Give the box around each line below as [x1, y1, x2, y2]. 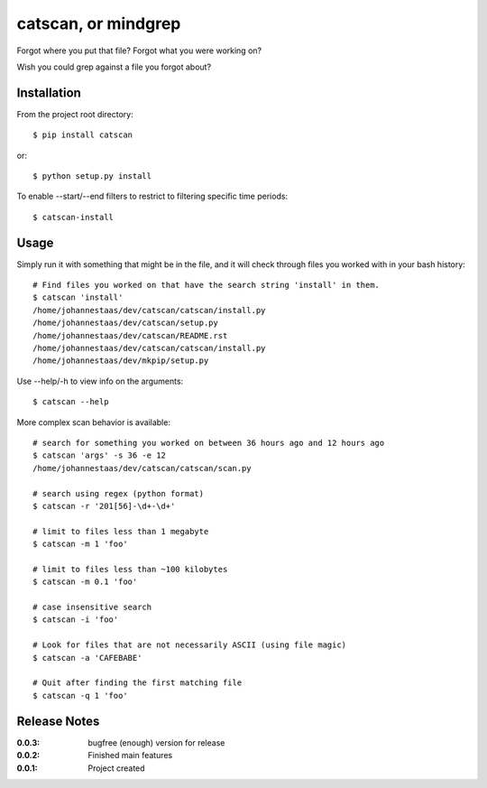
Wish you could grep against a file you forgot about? [16, 61, 212, 72]
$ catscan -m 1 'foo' [32, 539, 128, 550]
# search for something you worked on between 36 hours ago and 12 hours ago [32, 438, 385, 448]
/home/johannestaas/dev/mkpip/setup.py [32, 356, 209, 366]
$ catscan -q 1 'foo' [32, 691, 128, 700]
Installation [16, 85, 81, 100]
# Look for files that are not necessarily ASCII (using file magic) [32, 640, 347, 650]
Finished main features [87, 750, 173, 761]
